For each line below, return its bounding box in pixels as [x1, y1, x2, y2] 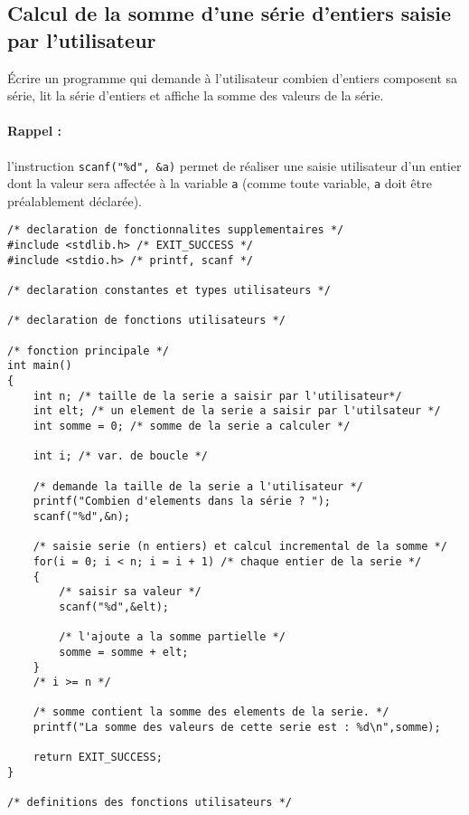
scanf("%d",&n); [33, 509, 131, 523]
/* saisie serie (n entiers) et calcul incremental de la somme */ [33, 540, 447, 554]
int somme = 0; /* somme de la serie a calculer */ [33, 420, 351, 433]
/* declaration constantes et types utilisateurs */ [7, 284, 331, 298]
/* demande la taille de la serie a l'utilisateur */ [33, 479, 363, 493]
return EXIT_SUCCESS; [33, 751, 163, 764]
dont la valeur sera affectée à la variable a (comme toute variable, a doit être [7, 174, 432, 193]
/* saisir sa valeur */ [59, 585, 202, 599]
